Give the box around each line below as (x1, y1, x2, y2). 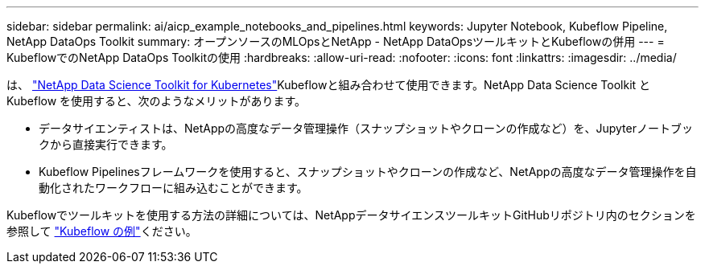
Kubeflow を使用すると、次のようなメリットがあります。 (6, 94, 307, 108)
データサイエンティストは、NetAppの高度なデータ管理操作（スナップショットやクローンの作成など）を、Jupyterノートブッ (39, 121, 693, 135)
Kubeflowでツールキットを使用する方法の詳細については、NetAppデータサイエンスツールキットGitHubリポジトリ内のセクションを (6, 208, 696, 222)
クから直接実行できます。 (39, 137, 173, 151)
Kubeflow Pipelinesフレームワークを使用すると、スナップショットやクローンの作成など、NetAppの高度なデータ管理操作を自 (39, 165, 697, 178)
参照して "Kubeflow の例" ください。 (6, 224, 197, 238)
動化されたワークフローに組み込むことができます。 (39, 181, 308, 194)
